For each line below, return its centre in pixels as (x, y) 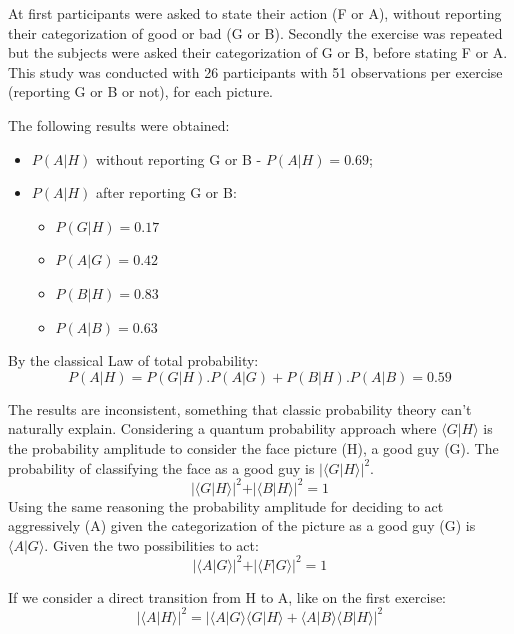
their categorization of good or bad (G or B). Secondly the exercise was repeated (255, 32)
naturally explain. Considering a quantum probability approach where (222, 428)
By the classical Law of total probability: (133, 360)
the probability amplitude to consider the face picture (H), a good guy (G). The (253, 447)
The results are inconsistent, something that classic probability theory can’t (240, 408)
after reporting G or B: (166, 192)
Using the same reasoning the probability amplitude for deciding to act (226, 505)
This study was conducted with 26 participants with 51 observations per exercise (255, 71)
